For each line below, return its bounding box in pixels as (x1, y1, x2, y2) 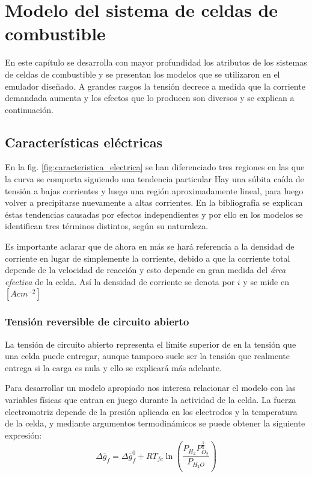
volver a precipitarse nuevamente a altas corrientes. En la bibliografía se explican (5, 196, 303, 209)
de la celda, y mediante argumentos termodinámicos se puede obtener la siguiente (5, 417, 305, 429)
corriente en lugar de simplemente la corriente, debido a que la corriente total (5, 251, 290, 264)
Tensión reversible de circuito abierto (5, 314, 189, 329)
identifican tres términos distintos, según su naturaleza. (5, 220, 209, 232)
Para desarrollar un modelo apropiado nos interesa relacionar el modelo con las (5, 381, 296, 394)
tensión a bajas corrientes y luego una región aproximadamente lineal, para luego (5, 184, 304, 197)
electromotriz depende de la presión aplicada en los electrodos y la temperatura (5, 405, 298, 417)
